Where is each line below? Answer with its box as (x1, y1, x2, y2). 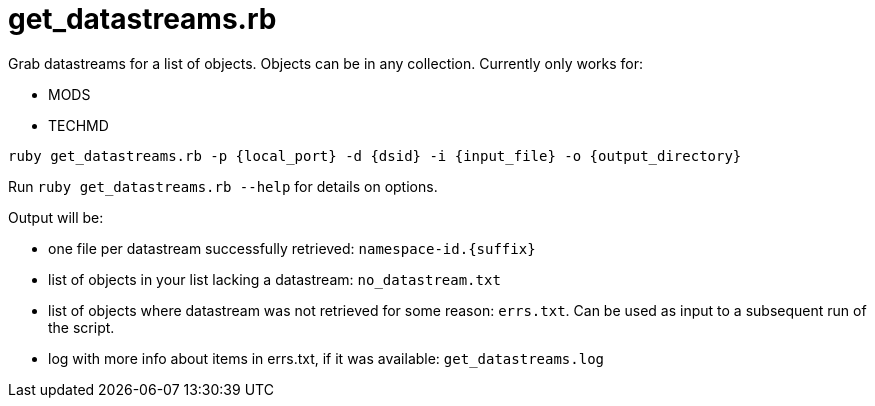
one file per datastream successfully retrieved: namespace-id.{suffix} (48, 239, 536, 257)
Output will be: (8, 208, 104, 226)
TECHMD (48, 116, 109, 134)
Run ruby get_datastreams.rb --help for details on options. (8, 177, 438, 195)
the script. (48, 318, 115, 336)
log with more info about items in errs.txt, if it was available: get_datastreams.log (48, 349, 604, 367)
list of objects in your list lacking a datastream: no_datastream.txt (48, 270, 501, 288)
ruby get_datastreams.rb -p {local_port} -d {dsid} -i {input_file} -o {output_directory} (8, 147, 742, 164)
